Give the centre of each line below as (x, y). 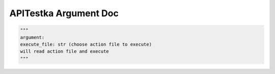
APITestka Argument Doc (64, 13)
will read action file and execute (64, 51)
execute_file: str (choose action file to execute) (86, 44)
